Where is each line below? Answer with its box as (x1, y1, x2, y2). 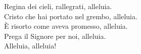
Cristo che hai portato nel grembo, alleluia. (4, 11, 137, 21)
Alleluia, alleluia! (4, 40, 57, 51)
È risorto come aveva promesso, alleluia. (4, 21, 128, 31)
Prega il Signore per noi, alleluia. (4, 30, 106, 41)
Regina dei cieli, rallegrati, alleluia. (4, 1, 112, 11)
